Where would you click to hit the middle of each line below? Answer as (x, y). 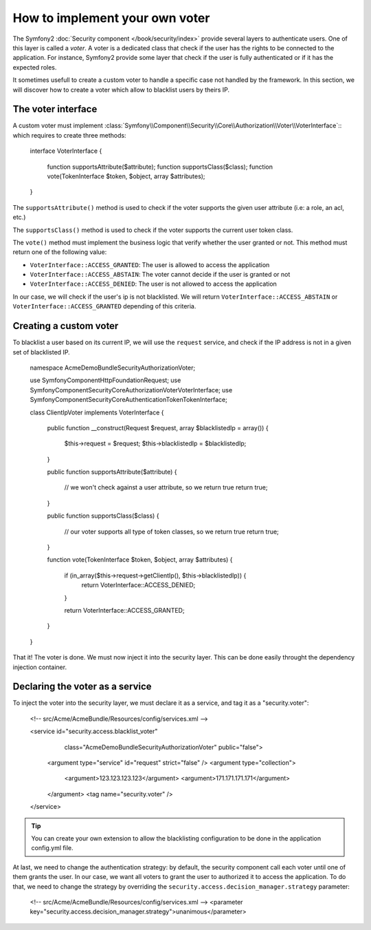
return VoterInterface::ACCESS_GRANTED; (124, 610)
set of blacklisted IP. (41, 352)
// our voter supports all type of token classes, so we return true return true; (172, 531)
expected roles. (35, 67)
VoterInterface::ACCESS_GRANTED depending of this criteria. (104, 306)
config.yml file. (52, 848)
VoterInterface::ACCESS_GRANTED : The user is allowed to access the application (150, 264)
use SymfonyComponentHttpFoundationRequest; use (105, 380)
